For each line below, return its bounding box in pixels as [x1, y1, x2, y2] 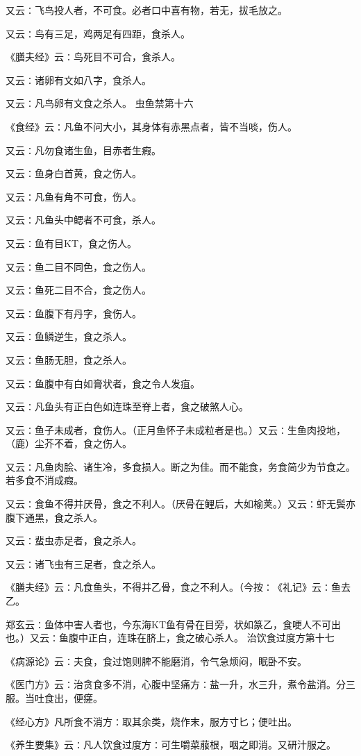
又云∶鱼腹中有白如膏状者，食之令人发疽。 [6, 376, 200, 390]
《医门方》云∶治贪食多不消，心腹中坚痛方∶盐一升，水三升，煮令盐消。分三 [6, 677, 355, 691]
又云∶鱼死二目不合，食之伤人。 [6, 283, 151, 297]
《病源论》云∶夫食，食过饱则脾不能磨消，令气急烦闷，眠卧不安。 [6, 653, 307, 668]
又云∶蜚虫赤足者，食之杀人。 [6, 533, 142, 548]
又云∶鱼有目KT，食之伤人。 [6, 235, 137, 250]
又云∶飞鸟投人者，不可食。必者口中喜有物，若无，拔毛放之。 [6, 3, 287, 17]
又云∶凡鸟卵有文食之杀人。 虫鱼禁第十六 [6, 96, 194, 110]
